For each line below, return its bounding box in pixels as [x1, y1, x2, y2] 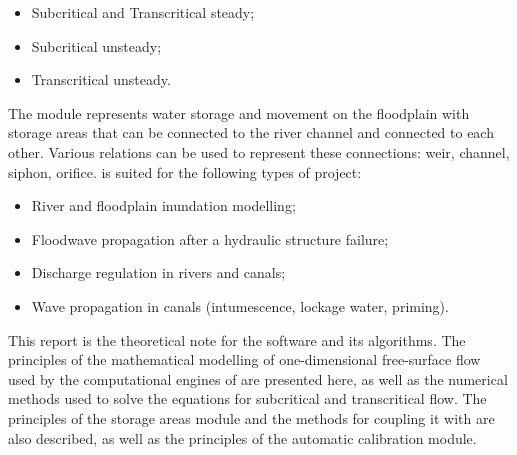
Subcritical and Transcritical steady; [31, 2, 255, 22]
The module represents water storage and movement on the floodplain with [8, 102, 470, 123]
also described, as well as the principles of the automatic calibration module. [8, 427, 477, 448]
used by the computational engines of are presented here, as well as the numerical [8, 368, 508, 389]
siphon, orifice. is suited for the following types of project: [8, 161, 362, 182]
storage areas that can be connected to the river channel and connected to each [8, 122, 494, 143]
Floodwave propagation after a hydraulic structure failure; [31, 228, 389, 249]
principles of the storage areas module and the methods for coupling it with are [8, 407, 495, 428]
